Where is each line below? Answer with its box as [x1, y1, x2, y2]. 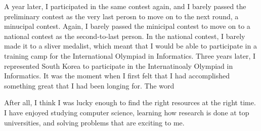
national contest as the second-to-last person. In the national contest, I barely [4, 30, 245, 41]
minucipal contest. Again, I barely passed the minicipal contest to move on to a [4, 21, 250, 31]
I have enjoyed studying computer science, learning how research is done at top [4, 107, 249, 117]
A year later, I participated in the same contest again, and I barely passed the [4, 1, 246, 11]
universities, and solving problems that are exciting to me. [4, 117, 185, 127]
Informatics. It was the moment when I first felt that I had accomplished [4, 70, 230, 81]
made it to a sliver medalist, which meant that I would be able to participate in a [4, 40, 257, 51]
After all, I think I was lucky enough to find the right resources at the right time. [4, 97, 256, 108]
